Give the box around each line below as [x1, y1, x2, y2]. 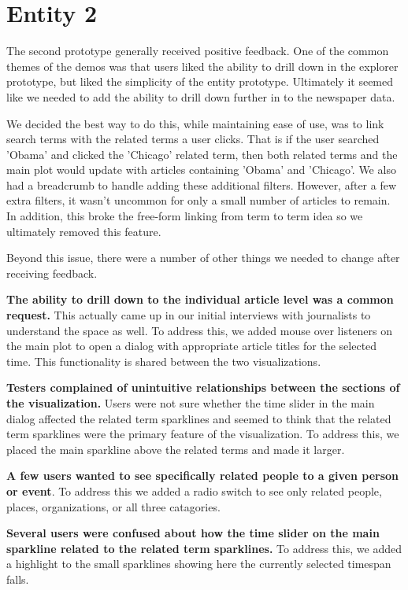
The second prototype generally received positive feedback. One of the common [6, 42, 389, 59]
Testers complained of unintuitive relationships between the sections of [6, 379, 400, 396]
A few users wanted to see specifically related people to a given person [6, 467, 399, 484]
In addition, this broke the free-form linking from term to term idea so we [6, 208, 363, 224]
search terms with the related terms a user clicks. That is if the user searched [6, 131, 380, 147]
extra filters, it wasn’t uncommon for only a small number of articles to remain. [6, 192, 391, 208]
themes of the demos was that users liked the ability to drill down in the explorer [6, 57, 399, 74]
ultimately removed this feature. [6, 223, 161, 239]
